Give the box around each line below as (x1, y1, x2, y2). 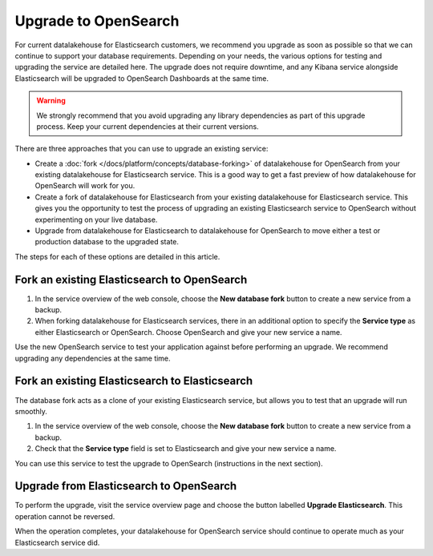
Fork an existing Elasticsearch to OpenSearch (14, 272, 248, 286)
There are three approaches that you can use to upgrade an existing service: (14, 144, 269, 154)
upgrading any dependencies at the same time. (14, 353, 172, 363)
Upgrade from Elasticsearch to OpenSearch (14, 479, 237, 493)
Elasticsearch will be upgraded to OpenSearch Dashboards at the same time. (14, 73, 269, 83)
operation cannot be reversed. (14, 511, 115, 521)
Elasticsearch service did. (14, 538, 100, 547)
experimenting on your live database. (34, 215, 158, 224)
